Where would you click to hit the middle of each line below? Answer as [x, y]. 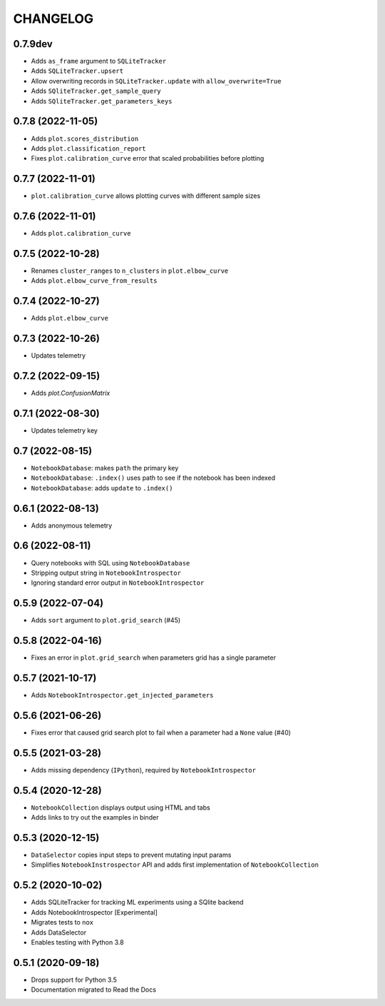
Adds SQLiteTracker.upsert [77, 71]
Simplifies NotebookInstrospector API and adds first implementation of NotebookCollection [175, 865]
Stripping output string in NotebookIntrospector [106, 573]
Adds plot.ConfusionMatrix [71, 393]
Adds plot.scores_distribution [85, 139]
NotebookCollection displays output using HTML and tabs [120, 808]
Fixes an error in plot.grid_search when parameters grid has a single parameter [153, 658]
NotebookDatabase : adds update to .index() [102, 488]
